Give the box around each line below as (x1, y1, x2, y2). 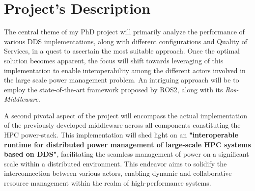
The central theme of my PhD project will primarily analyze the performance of (4, 27, 245, 37)
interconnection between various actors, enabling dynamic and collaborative (4, 168, 232, 178)
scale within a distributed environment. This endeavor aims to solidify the (4, 158, 227, 168)
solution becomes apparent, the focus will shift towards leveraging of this (4, 55, 224, 65)
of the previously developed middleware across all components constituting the (4, 120, 241, 130)
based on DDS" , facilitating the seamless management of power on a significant (4, 149, 249, 159)
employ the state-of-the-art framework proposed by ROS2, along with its (4, 84, 223, 94)
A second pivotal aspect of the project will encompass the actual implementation (4, 110, 247, 120)
